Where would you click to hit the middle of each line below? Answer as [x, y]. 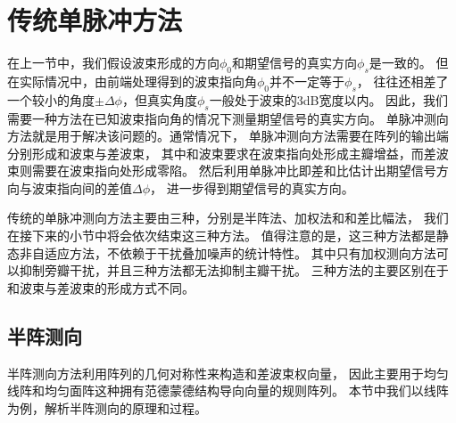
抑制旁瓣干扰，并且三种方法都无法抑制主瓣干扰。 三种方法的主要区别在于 [234, 270]
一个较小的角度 [51, 99]
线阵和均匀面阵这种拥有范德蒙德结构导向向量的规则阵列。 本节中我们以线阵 [228, 390]
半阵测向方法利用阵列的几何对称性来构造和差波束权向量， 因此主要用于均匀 [228, 373]
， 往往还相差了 [402, 81]
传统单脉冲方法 [95, 20]
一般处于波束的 [253, 99]
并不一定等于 [307, 81]
